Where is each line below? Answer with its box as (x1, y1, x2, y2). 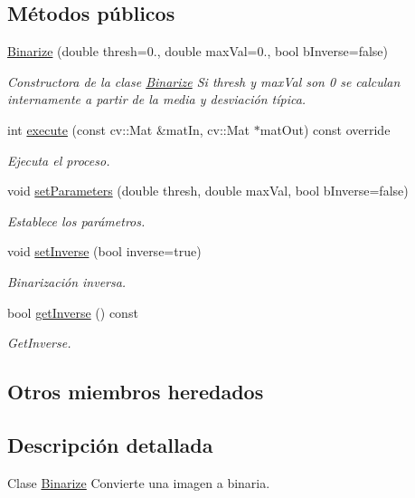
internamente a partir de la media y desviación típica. (7, 90, 307, 109)
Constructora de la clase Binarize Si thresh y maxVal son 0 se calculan (7, 72, 401, 91)
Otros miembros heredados (7, 378, 264, 406)
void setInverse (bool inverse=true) (7, 242, 202, 261)
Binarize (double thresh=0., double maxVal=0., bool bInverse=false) (7, 42, 388, 61)
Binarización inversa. (7, 272, 127, 291)
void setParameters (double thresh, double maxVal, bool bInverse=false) (7, 181, 409, 200)
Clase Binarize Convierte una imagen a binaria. (7, 473, 270, 492)
